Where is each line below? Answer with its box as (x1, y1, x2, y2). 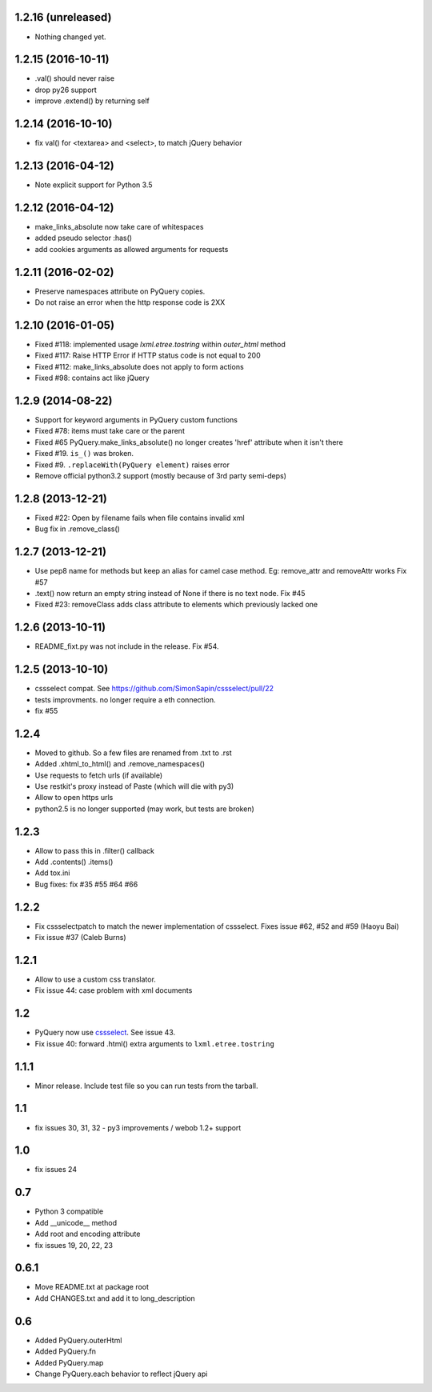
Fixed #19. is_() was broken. (34, 449, 134, 458)
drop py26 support (34, 85, 98, 94)
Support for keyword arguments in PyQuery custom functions (34, 414, 238, 424)
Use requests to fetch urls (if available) (34, 770, 163, 780)
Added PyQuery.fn (34, 1346, 96, 1356)
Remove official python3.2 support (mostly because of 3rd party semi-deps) (34, 470, 287, 480)
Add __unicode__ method (34, 1218, 118, 1227)
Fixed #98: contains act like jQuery (34, 373, 150, 383)
